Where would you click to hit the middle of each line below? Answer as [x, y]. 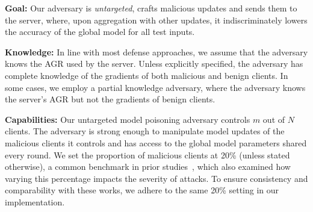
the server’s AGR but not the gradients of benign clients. [110, 99]
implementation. [35, 201]
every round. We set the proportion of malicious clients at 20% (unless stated [147, 154]
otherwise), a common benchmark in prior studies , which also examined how [148, 167]
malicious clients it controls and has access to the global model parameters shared [156, 142]
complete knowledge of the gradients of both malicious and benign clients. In [147, 75]
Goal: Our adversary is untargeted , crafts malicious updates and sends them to [151, 8]
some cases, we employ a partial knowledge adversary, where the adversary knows [155, 87]
